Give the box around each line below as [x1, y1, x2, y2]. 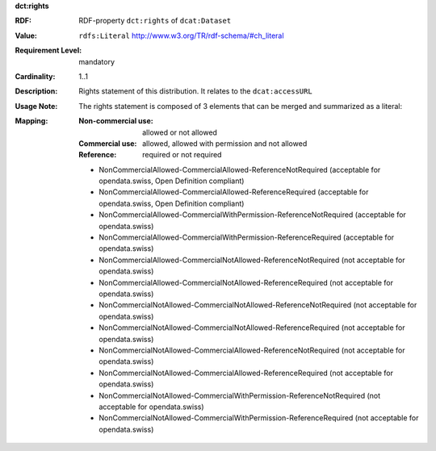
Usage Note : [15, 101, 58, 111]
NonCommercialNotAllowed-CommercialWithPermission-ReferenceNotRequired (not [99, 390, 381, 400]
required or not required [142, 150, 222, 160]
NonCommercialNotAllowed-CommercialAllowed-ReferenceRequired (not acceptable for [99, 368, 393, 378]
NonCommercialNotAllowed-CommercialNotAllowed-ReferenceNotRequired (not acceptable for [99, 300, 417, 310]
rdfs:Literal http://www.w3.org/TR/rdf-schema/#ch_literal [78, 31, 284, 40]
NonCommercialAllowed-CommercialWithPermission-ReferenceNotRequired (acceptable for [99, 210, 407, 219]
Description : [15, 86, 58, 96]
